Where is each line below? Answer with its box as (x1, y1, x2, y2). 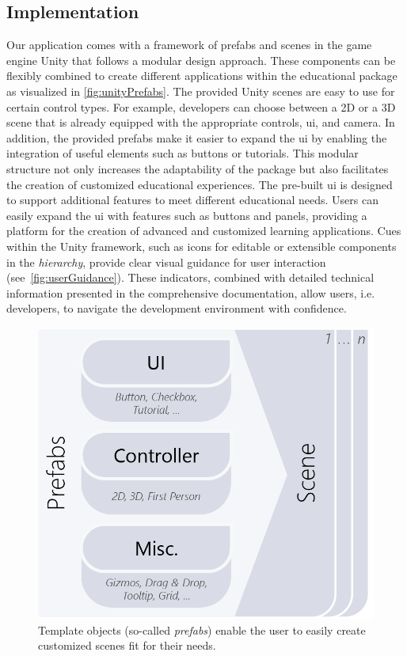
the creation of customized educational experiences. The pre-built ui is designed (6, 176, 393, 192)
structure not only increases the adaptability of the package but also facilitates (6, 160, 389, 176)
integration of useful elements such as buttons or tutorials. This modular (6, 145, 359, 161)
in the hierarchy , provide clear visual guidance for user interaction (6, 253, 326, 270)
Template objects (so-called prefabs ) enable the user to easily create (38, 621, 366, 638)
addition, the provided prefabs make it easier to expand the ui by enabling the (6, 129, 387, 146)
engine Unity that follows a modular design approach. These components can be (6, 51, 396, 68)
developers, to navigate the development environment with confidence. (6, 300, 347, 317)
